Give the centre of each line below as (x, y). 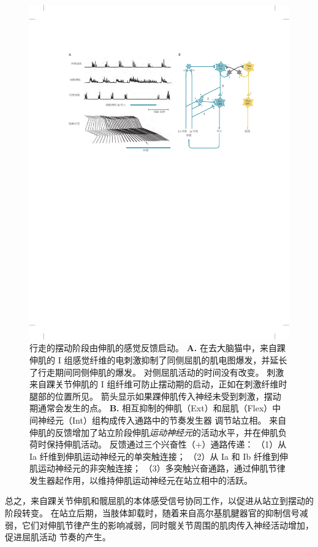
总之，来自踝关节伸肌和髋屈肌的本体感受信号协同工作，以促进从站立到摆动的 (159, 501)
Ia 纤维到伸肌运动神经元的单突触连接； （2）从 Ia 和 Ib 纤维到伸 (159, 456)
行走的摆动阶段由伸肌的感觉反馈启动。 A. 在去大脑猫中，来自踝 (157, 348)
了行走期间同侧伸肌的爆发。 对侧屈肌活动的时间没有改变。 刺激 (157, 372)
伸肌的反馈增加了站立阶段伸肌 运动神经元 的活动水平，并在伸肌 (154, 432)
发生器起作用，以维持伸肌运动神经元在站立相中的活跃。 (141, 480)
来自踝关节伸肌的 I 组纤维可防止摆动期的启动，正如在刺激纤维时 (158, 384)
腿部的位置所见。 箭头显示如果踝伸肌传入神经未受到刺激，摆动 (155, 396)
